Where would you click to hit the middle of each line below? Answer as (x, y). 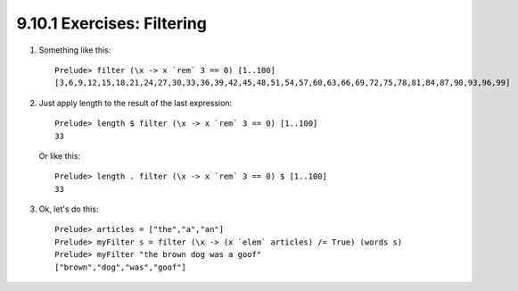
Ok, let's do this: (69, 209)
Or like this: (59, 155)
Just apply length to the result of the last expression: (136, 103)
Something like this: (75, 50)
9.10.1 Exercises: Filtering (111, 23)
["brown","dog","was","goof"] (121, 267)
